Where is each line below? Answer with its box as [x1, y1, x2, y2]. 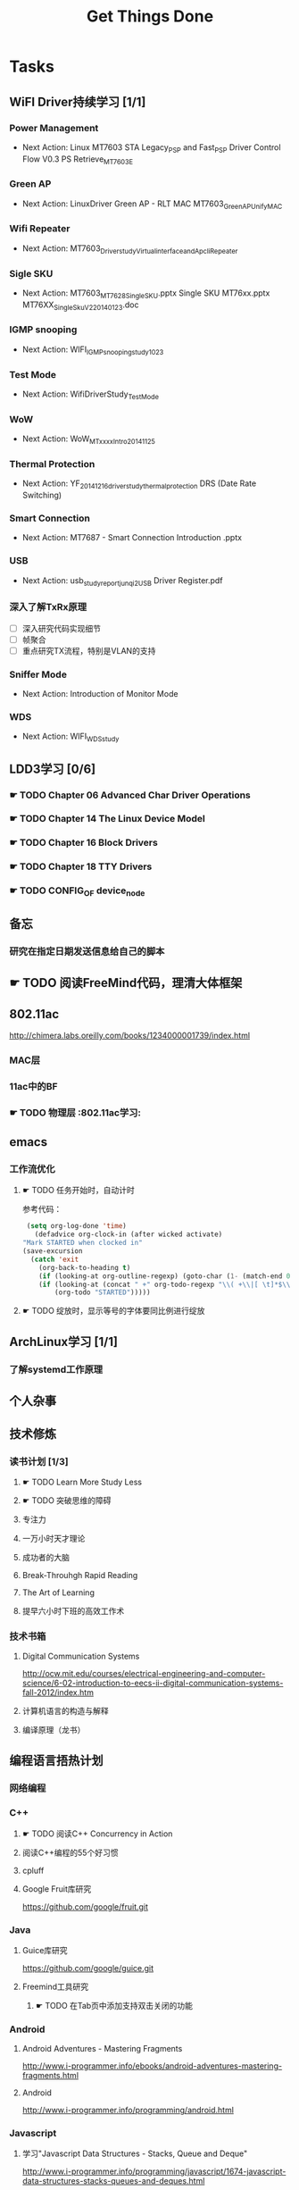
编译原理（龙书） [21, 1724, 86, 1734]
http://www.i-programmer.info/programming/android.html [21, 2105, 235, 2116]
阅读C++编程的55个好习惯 [21, 1847, 119, 1858]
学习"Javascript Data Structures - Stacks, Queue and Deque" [21, 2148, 248, 2159]
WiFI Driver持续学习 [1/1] [9, 94, 146, 109]
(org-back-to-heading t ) [38, 1263, 131, 1272]
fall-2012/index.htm [21, 1686, 94, 1698]
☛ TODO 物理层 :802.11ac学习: [9, 1106, 141, 1118]
